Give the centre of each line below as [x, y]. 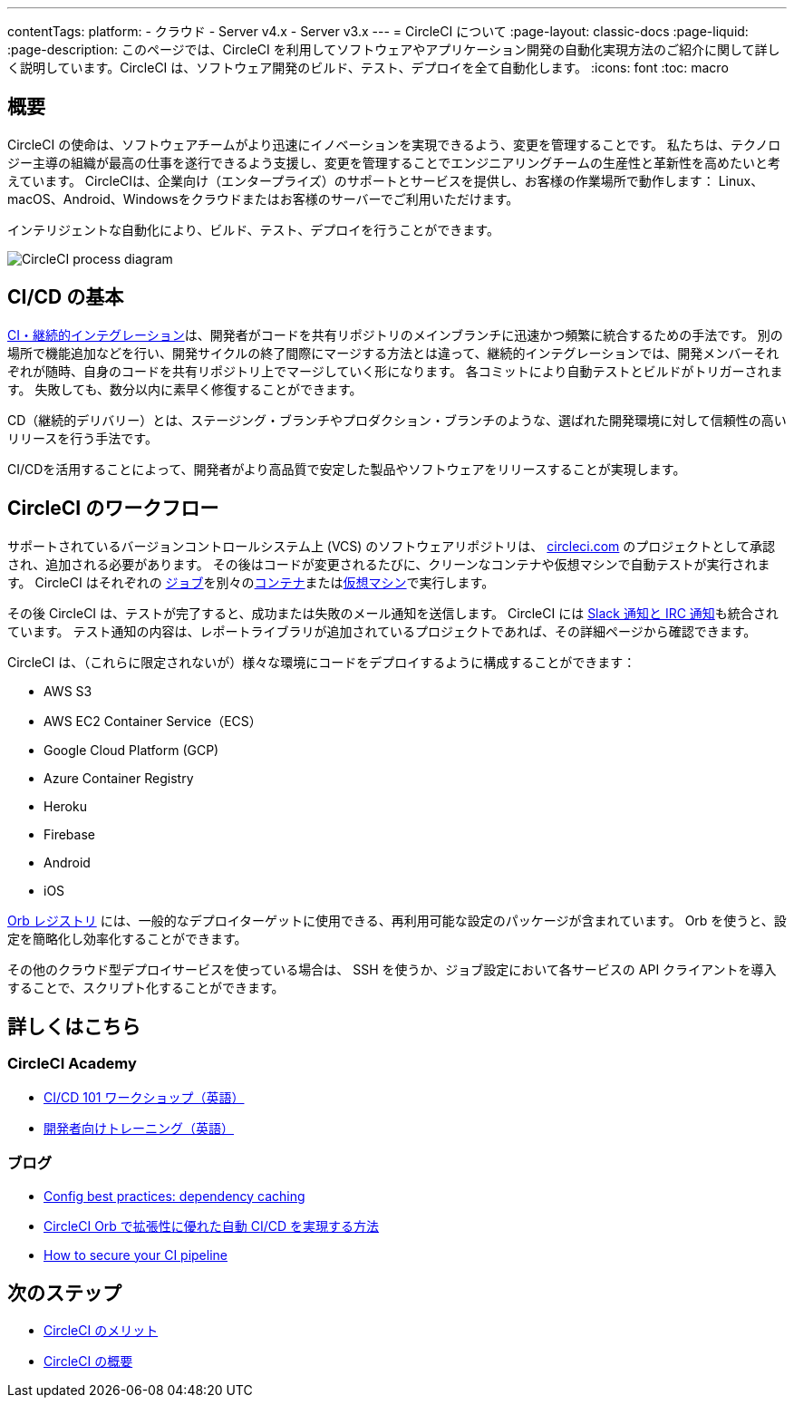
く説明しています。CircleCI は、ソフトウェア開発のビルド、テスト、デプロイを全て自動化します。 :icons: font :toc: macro [368, 68]
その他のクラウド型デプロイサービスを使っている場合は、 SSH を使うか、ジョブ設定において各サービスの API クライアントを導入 [392, 969]
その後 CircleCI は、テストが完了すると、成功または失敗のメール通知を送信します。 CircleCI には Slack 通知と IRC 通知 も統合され [393, 613]
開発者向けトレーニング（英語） [139, 1128]
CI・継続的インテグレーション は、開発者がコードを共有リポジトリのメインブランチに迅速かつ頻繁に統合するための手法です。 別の [395, 334]
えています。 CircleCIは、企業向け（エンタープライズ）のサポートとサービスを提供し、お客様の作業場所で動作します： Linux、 [386, 180]
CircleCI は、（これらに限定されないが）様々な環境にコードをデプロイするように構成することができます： [322, 662]
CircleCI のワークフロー [113, 509]
